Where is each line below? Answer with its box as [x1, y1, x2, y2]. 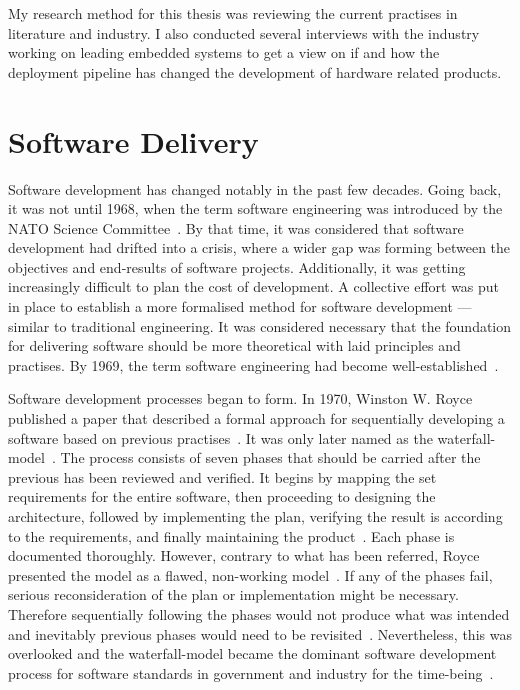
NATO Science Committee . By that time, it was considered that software [8, 217, 464, 238]
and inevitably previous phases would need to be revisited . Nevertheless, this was [8, 623, 512, 644]
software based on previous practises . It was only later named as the [8, 427, 433, 448]
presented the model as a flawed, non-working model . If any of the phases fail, [8, 564, 493, 585]
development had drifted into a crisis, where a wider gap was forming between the [8, 237, 511, 258]
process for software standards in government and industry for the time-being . [8, 662, 494, 683]
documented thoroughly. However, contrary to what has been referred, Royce [8, 545, 480, 566]
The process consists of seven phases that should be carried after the [60, 447, 481, 468]
